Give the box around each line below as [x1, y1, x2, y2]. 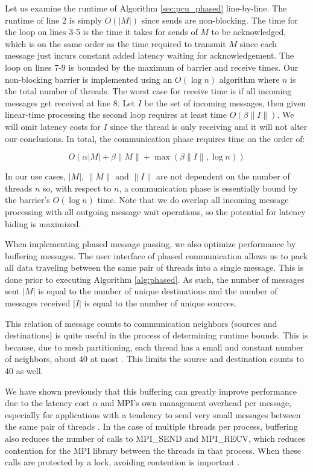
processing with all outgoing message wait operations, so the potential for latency [5, 205, 306, 218]
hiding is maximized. [5, 217, 81, 230]
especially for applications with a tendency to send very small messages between [5, 408, 301, 421]
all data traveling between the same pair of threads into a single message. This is [5, 261, 304, 274]
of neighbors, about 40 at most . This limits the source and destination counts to [5, 352, 304, 365]
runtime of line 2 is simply [5, 13, 102, 26]
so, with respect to [42, 181, 112, 194]
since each [239, 37, 277, 50]
